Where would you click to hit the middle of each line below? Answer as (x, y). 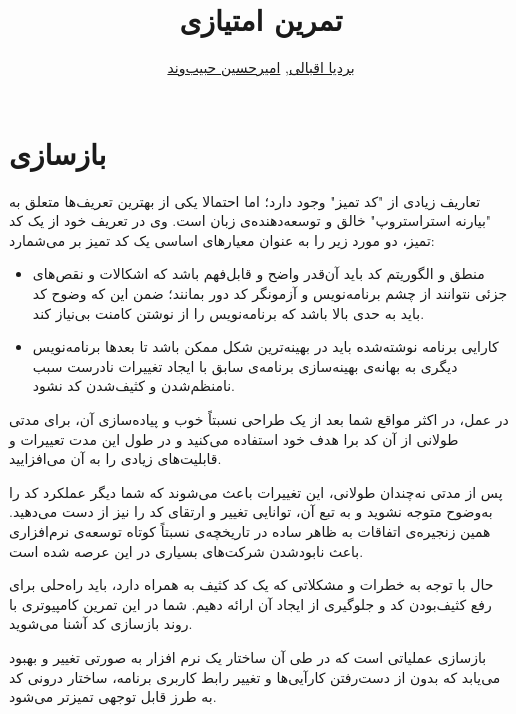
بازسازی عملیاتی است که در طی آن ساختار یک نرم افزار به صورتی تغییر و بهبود (248, 656)
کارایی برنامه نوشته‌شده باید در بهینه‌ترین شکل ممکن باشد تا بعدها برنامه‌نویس (265, 346)
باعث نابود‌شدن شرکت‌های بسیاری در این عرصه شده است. (186, 550)
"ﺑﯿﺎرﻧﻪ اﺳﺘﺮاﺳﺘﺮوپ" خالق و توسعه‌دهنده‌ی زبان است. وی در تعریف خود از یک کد (250, 220)
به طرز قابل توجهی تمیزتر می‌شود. (113, 696)
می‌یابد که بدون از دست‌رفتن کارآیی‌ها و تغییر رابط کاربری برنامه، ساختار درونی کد (255, 676)
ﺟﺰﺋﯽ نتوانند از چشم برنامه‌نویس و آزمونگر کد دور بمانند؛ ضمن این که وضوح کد (270, 293)
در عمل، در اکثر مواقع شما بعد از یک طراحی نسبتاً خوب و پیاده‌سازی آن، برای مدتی (259, 419)
